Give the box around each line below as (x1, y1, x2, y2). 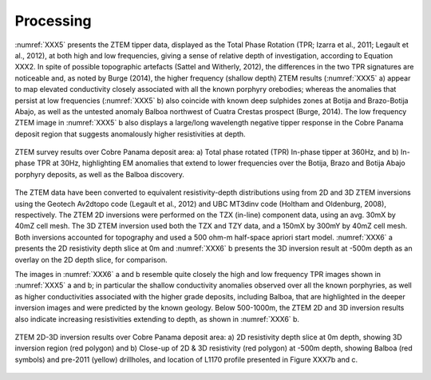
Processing (14, 12, 92, 30)
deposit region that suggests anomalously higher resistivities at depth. (14, 129, 247, 139)
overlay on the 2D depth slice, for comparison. (14, 255, 168, 264)
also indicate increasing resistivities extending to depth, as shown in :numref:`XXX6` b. (14, 314, 299, 323)
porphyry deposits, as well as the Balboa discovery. (14, 169, 185, 179)
